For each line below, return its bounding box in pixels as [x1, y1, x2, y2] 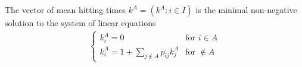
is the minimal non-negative [195, 4, 297, 15]
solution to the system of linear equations [5, 17, 156, 28]
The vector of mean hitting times [5, 4, 126, 15]
